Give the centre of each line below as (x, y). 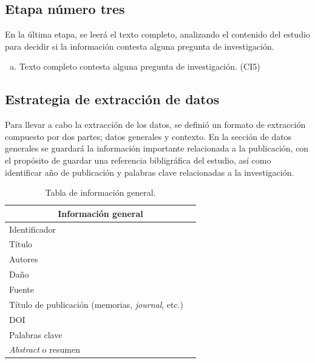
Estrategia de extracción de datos (112, 99)
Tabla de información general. (100, 192)
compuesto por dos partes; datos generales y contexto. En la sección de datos (148, 136)
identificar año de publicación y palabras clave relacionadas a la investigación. (150, 172)
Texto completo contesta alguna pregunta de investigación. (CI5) (140, 66)
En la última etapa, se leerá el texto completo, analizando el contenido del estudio (157, 34)
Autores (24, 259)
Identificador (33, 229)
